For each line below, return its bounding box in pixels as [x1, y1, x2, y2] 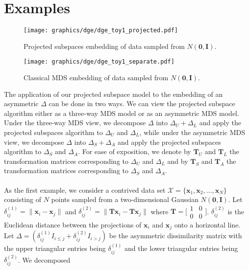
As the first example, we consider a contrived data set [4, 184, 166, 195]
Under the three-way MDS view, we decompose [4, 117, 146, 128]
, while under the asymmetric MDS [139, 127, 246, 137]
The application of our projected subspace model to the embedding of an [4, 89, 223, 99]
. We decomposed [18, 254, 71, 265]
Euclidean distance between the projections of [4, 219, 142, 229]
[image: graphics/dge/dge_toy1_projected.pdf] [24, 27, 178, 34]
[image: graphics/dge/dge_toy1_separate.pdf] [24, 58, 174, 66]
